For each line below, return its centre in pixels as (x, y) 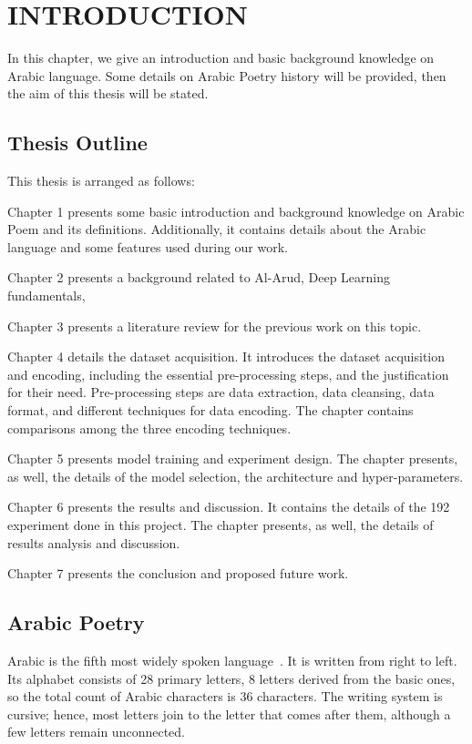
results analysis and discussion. (94, 542)
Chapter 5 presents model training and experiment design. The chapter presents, (233, 459)
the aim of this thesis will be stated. (108, 93)
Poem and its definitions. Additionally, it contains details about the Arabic (217, 229)
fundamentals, (46, 296)
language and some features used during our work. (148, 246)
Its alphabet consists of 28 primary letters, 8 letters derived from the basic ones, (231, 678)
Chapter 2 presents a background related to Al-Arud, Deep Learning (199, 277)
